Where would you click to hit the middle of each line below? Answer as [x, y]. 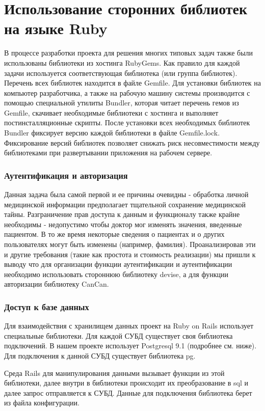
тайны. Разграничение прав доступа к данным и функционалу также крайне [122, 214]
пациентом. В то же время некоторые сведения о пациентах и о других [114, 234]
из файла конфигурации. [42, 403]
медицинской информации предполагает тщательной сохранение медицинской [125, 204]
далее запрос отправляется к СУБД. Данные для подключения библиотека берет [128, 392]
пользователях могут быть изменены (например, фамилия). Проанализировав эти [130, 244]
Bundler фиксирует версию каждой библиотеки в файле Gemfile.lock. [112, 133]
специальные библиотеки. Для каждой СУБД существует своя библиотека [118, 335]
